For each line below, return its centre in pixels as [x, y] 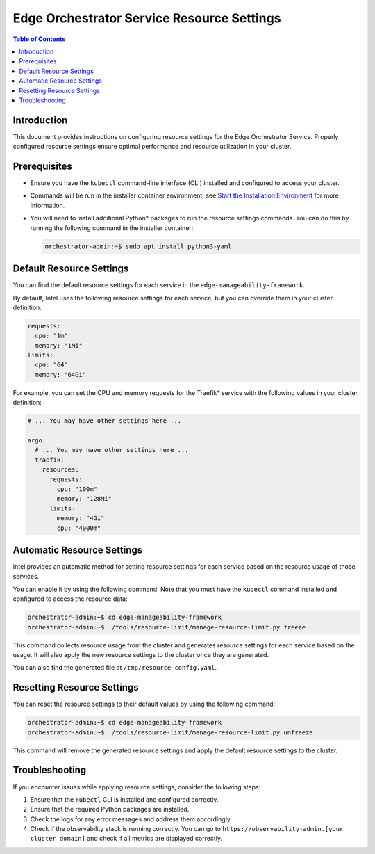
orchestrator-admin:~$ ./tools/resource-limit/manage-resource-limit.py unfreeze [170, 732]
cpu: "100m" [77, 489]
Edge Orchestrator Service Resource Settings [147, 18]
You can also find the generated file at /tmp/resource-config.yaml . [115, 668]
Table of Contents [39, 39]
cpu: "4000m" [79, 528]
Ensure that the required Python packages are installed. [110, 809]
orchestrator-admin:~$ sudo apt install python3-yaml [138, 246]
